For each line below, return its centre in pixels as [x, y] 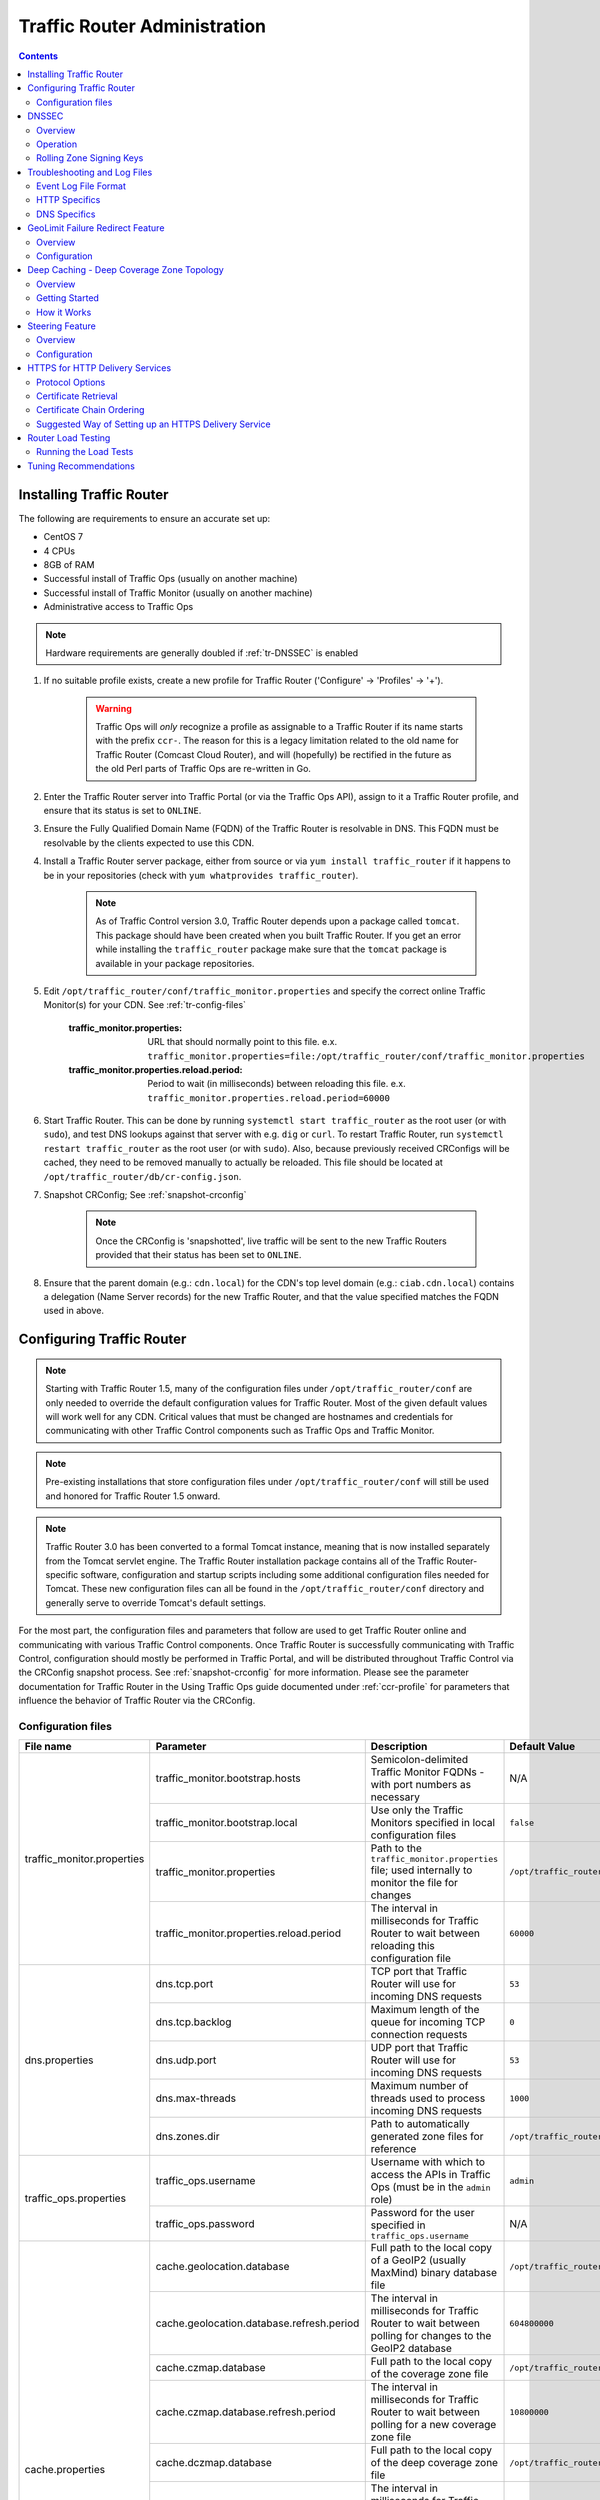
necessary [395, 1797]
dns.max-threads [196, 2098]
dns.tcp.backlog [193, 2022]
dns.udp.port [186, 2060]
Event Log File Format [81, 186]
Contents [38, 56]
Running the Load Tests [85, 452]
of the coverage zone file [429, 2374]
